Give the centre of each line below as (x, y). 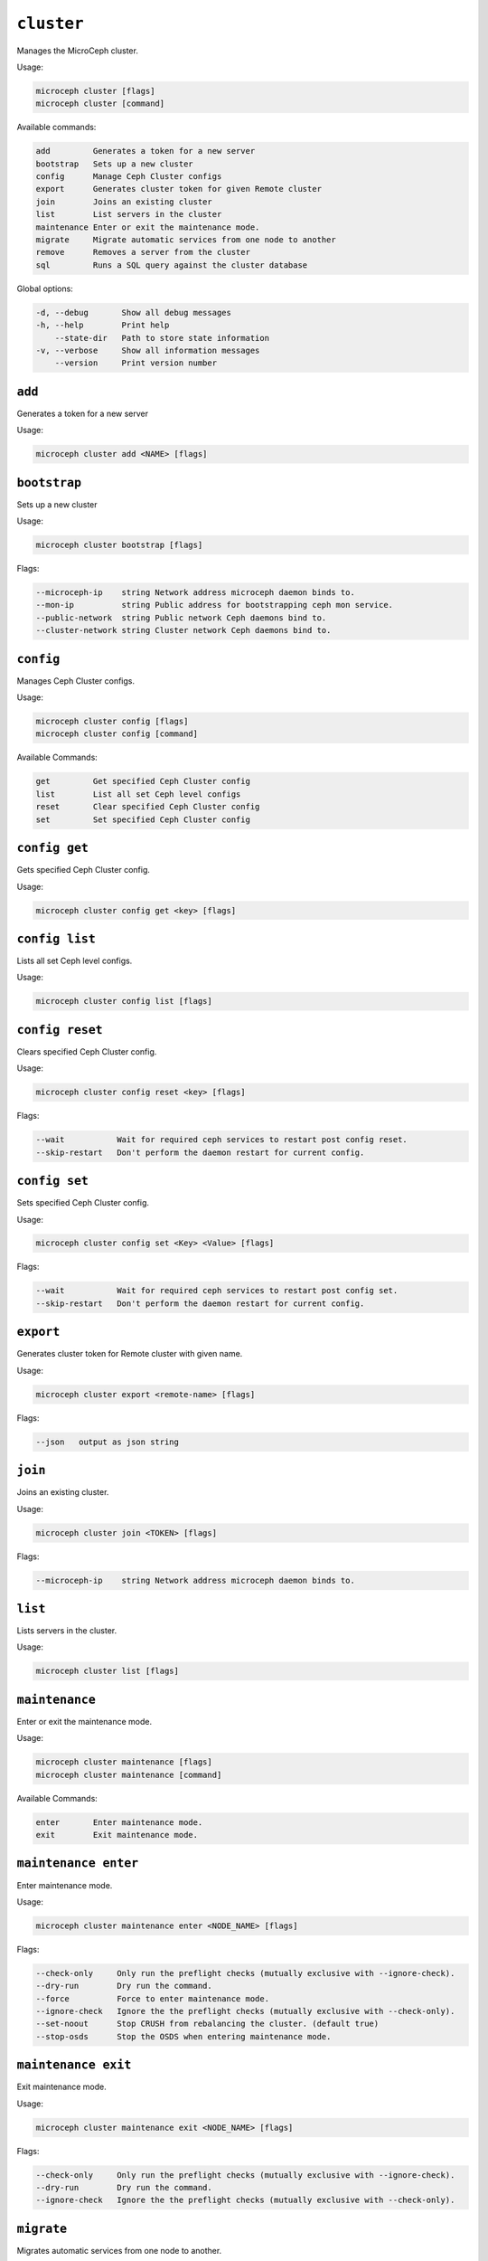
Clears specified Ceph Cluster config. (87, 1051)
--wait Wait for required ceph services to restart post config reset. (222, 1140)
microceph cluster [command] (100, 104)
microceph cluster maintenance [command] (129, 1774)
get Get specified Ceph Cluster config (143, 781)
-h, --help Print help (103, 325)
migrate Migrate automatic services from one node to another (186, 240)
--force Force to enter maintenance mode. (153, 1998)
